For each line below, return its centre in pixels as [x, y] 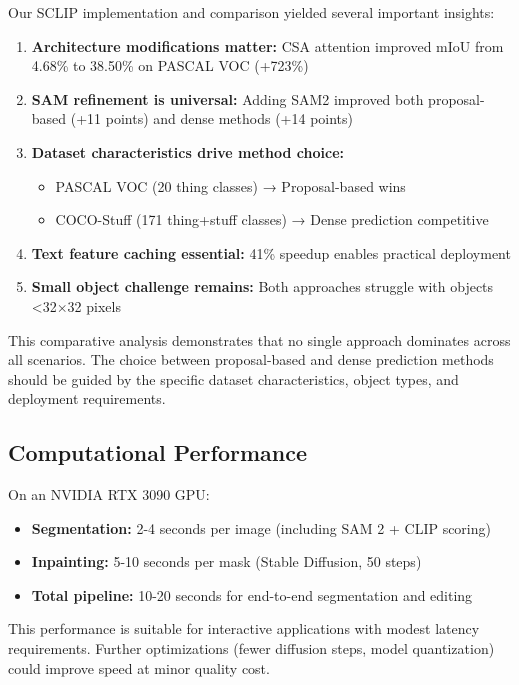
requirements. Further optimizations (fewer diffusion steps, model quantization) [251, 648]
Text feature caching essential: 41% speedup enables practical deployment [271, 252]
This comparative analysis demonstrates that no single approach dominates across [259, 339]
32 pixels [94, 305]
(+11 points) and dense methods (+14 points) [212, 118]
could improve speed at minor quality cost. [139, 667]
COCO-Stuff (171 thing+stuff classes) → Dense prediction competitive [272, 219]
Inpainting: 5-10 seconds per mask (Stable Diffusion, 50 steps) [226, 561]
